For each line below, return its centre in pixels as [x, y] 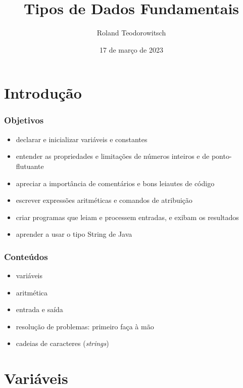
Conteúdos [26, 256]
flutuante [30, 166]
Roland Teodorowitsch [131, 33]
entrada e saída [39, 309]
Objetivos [24, 120]
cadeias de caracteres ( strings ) [62, 343]
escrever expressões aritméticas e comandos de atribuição [104, 200]
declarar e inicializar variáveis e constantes [82, 139]
